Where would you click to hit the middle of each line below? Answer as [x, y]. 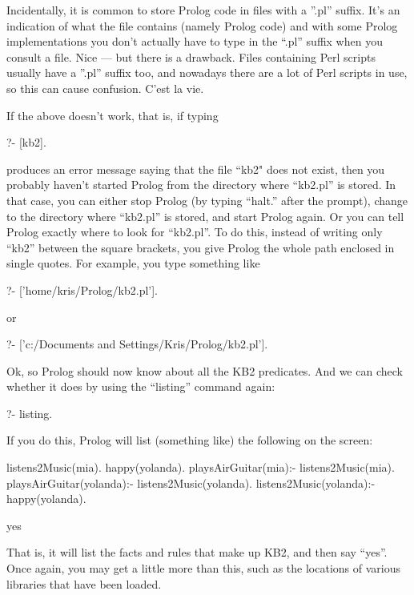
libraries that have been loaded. [84, 583]
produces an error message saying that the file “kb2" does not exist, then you [196, 169]
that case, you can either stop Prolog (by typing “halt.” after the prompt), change [207, 200]
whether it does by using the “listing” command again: [141, 386]
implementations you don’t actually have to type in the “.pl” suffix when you [195, 41]
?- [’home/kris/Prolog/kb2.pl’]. [82, 289]
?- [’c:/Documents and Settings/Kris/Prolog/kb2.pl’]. [137, 344]
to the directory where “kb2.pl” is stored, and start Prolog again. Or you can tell [205, 216]
